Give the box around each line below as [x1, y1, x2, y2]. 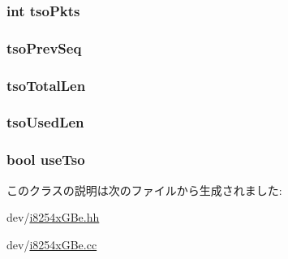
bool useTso [6, 149, 85, 170]
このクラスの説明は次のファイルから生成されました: [6, 181, 282, 198]
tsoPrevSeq [6, 37, 82, 58]
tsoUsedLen [6, 112, 84, 132]
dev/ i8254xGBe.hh [6, 209, 100, 226]
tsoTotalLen [6, 75, 86, 95]
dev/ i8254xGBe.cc [6, 235, 97, 253]
